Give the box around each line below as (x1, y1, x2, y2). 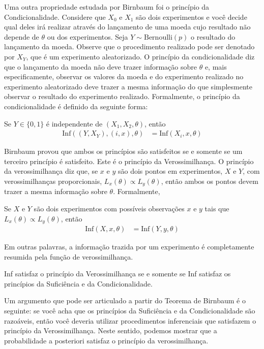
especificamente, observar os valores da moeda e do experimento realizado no (4, 71, 244, 82)
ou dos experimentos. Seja (47, 31, 128, 42)
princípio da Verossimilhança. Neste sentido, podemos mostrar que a (4, 325, 217, 336)
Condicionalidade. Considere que (4, 11, 106, 22)
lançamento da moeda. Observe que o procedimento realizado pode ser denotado (4, 41, 255, 52)
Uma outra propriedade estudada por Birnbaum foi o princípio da (4, 2, 210, 12)
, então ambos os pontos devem (161, 175, 258, 186)
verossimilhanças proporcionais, (4, 175, 102, 186)
